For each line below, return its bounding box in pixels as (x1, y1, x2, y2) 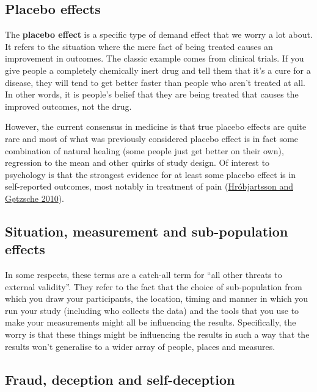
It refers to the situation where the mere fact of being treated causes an (5, 40, 273, 52)
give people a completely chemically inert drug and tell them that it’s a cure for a (5, 63, 311, 76)
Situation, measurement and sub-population (5, 221, 288, 240)
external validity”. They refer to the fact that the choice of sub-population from (5, 280, 302, 293)
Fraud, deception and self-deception (5, 369, 235, 388)
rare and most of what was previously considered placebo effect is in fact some (5, 132, 299, 144)
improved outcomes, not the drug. (5, 99, 132, 112)
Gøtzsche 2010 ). (5, 191, 64, 204)
